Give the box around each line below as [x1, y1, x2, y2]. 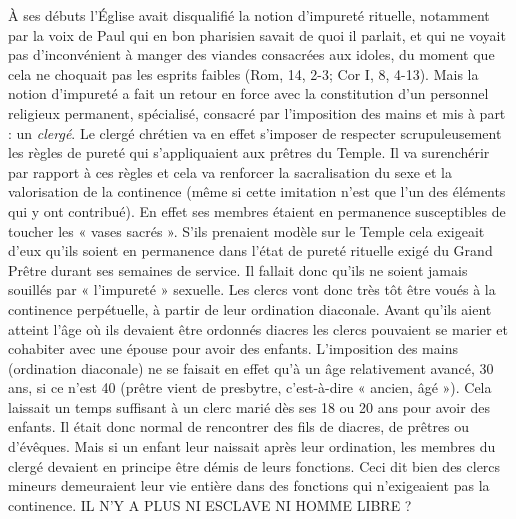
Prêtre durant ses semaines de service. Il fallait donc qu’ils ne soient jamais [8, 259, 468, 280]
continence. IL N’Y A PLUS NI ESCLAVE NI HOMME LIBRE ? [8, 494, 412, 515]
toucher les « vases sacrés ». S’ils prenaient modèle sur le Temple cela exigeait [8, 220, 485, 241]
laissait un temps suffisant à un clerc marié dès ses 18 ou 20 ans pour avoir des [8, 396, 490, 417]
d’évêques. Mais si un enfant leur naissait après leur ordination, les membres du [8, 436, 496, 457]
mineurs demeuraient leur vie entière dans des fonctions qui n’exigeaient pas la [8, 475, 490, 496]
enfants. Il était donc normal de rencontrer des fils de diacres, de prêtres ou [8, 416, 470, 437]
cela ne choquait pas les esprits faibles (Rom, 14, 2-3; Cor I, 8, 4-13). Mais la [8, 63, 479, 84]
